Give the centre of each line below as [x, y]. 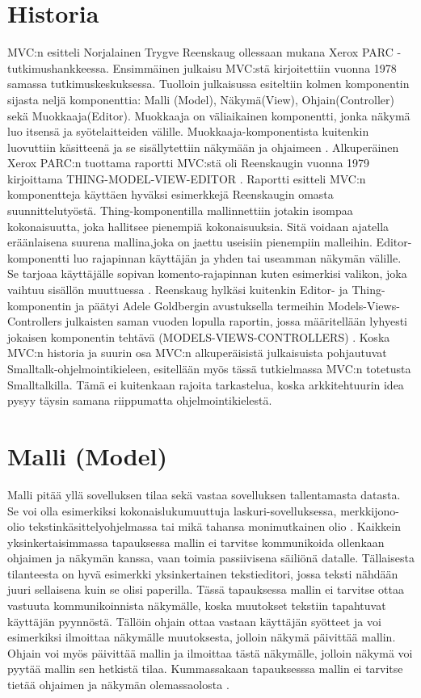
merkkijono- [370, 510]
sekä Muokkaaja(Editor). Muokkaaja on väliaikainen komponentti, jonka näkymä [209, 115]
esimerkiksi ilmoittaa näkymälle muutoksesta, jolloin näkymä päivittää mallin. [202, 637]
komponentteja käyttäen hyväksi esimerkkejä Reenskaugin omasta [171, 194]
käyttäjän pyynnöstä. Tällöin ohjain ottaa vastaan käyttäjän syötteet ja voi [194, 621]
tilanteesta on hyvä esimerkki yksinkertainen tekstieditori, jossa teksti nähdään [203, 573]
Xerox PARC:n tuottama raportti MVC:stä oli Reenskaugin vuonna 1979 [189, 163]
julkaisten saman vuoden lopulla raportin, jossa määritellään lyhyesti [236, 321]
